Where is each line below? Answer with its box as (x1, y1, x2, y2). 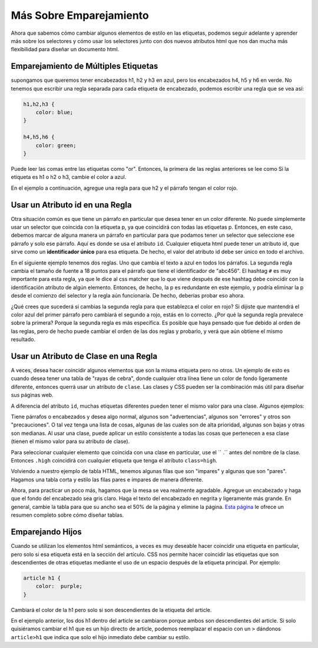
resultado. (11, 336, 35, 343)
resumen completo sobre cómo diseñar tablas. (11, 511, 124, 518)
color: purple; (35, 583, 82, 590)
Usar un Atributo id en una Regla (11, 200, 132, 210)
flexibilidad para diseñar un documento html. (11, 46, 120, 53)
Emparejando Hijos (11, 527, 82, 537)
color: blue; (35, 109, 74, 115)
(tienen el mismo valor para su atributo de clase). (11, 438, 130, 445)
